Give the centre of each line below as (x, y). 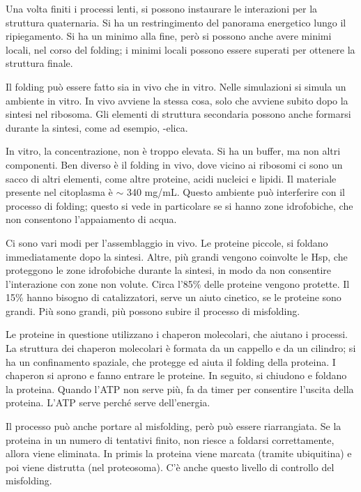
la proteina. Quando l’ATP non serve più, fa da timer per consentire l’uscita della (180, 389)
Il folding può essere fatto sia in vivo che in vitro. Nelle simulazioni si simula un (176, 86)
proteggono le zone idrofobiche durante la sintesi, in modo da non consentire (169, 270)
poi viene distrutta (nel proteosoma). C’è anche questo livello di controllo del (170, 467)
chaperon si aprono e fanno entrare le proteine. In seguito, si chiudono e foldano (176, 375)
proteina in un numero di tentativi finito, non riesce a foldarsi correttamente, (170, 439)
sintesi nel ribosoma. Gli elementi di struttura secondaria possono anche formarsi (178, 114)
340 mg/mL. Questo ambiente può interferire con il (236, 192)
